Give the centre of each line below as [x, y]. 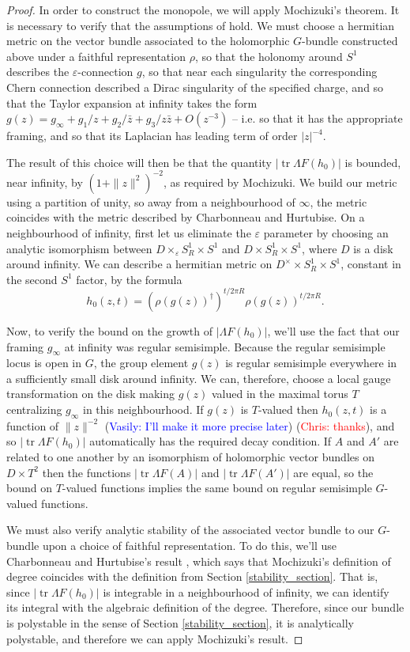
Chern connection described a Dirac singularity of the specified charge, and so [195, 87]
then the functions [87, 472]
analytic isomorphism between [79, 248]
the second [32, 279]
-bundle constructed [350, 41]
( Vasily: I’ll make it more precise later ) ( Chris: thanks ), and [250, 425]
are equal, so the [333, 472]
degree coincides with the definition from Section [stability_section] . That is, [192, 576]
